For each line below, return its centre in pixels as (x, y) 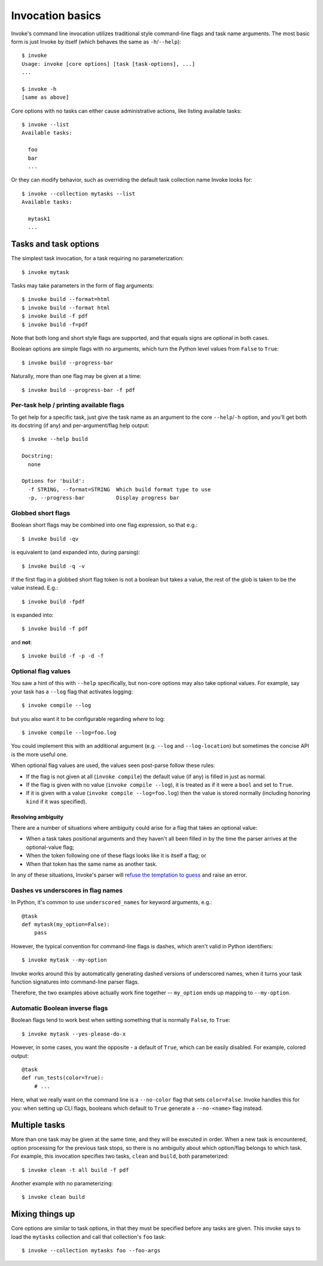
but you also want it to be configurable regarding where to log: (88, 719)
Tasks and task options (55, 244)
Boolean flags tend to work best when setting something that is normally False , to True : (121, 1020)
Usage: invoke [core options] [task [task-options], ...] (109, 64)
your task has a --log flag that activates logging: (72, 692)
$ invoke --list (45, 125)
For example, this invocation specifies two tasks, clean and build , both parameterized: (120, 1156)
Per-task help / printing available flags (68, 405)
